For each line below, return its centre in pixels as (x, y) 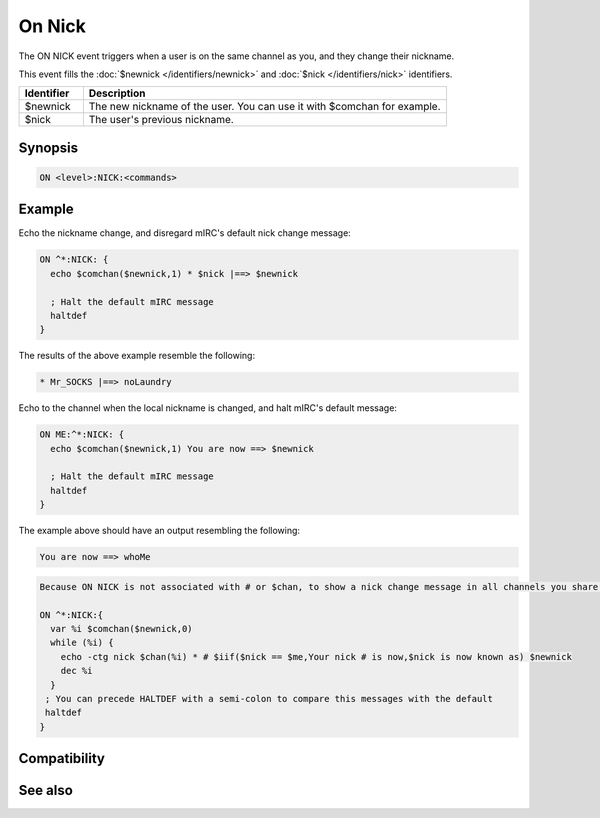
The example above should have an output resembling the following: (159, 531)
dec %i (76, 671)
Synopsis (48, 147)
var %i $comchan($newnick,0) (122, 628)
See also (46, 790)
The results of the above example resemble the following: (136, 356)
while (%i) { (82, 643)
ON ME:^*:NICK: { (82, 434)
